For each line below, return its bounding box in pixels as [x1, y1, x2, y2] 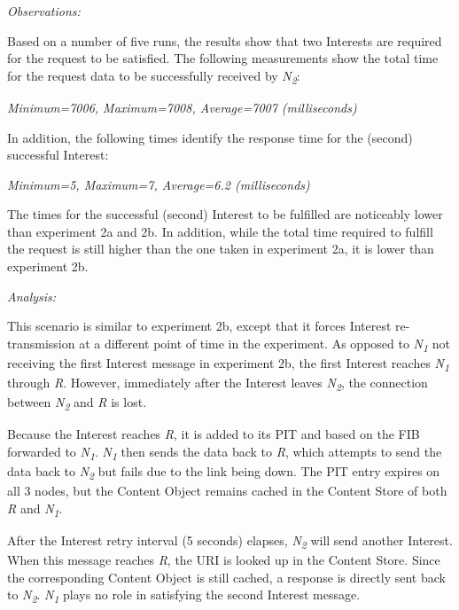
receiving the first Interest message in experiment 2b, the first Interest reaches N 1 [7, 353, 449, 374]
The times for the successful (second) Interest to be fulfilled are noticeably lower [7, 205, 443, 223]
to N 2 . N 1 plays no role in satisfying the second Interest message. [7, 585, 361, 606]
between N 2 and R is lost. [7, 393, 147, 414]
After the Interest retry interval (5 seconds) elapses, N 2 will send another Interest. [7, 530, 453, 551]
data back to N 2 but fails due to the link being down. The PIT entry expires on [7, 462, 440, 482]
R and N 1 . [7, 498, 63, 520]
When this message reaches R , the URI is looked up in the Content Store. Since [7, 551, 440, 569]
